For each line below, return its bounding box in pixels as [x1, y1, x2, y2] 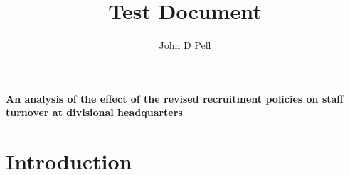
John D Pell [159, 38, 211, 52]
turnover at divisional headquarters [6, 105, 183, 120]
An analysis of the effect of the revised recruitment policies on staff [6, 91, 344, 106]
